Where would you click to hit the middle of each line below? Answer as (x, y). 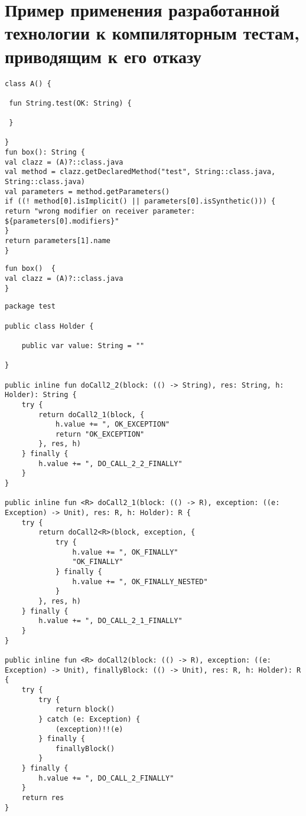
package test (30, 307)
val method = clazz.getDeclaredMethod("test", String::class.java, (140, 172)
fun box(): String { (45, 153)
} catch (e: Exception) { (89, 719)
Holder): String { (41, 395)
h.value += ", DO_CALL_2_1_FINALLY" (110, 621)
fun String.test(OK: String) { (70, 103)
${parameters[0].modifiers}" (62, 221)
